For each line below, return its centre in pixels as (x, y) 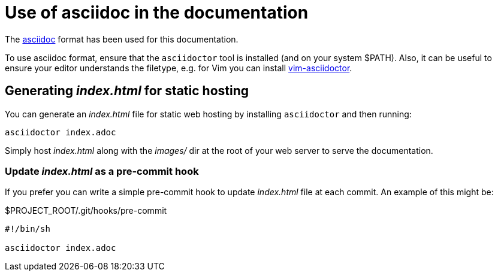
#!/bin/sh (28, 229)
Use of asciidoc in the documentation (157, 13)
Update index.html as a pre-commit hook (102, 171)
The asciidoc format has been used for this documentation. (122, 39)
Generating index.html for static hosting (127, 91)
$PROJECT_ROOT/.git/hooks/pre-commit (86, 211)
